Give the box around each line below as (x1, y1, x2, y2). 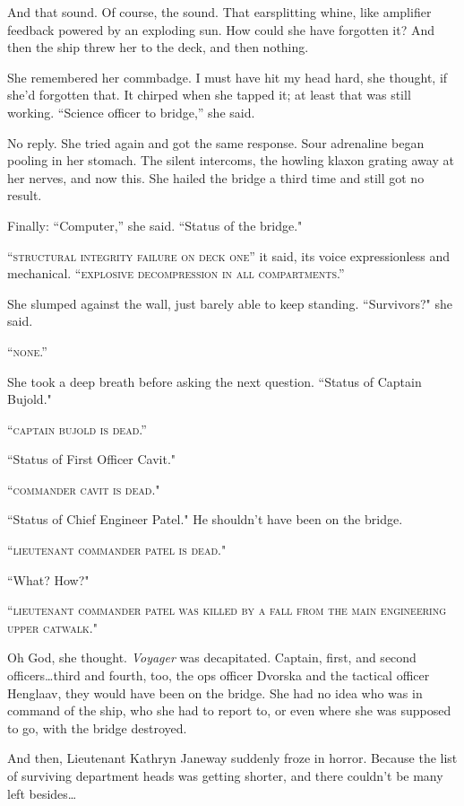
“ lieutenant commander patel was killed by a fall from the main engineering (7, 600, 447, 619)
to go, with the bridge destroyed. (7, 718, 187, 737)
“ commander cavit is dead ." (7, 479, 160, 498)
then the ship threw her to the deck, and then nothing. (7, 38, 309, 57)
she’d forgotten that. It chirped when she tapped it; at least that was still (7, 85, 411, 104)
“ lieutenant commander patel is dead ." (7, 540, 227, 559)
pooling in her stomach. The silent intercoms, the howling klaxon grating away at (7, 151, 454, 170)
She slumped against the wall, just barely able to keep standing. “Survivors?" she (7, 293, 452, 312)
